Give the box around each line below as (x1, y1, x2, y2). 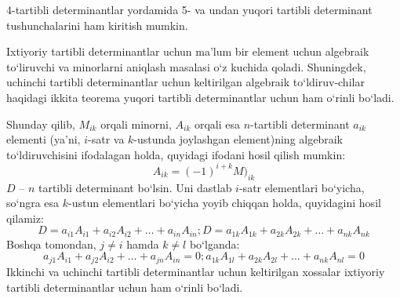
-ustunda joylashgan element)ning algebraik (133, 131, 343, 147)
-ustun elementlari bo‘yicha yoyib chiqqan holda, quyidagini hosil (68, 194, 381, 211)
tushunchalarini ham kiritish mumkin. (6, 16, 188, 33)
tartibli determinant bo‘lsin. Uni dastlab (38, 179, 232, 195)
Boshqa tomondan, (6, 235, 96, 252)
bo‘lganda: (189, 235, 240, 252)
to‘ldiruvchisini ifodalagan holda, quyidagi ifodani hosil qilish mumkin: (6, 146, 346, 162)
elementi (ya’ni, (6, 131, 81, 147)
